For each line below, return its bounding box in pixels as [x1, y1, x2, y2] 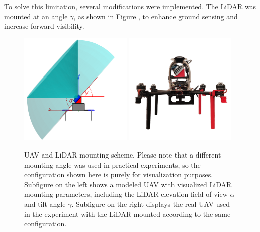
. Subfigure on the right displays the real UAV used [71, 199, 230, 209]
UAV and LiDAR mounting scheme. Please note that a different [24, 149, 221, 160]
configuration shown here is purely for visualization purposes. [24, 169, 213, 180]
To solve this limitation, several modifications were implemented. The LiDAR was [4, 1, 256, 11]
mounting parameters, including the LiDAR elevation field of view [24, 189, 228, 199]
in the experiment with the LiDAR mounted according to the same [24, 208, 231, 219]
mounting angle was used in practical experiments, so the [24, 159, 201, 170]
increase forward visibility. [4, 21, 84, 31]
